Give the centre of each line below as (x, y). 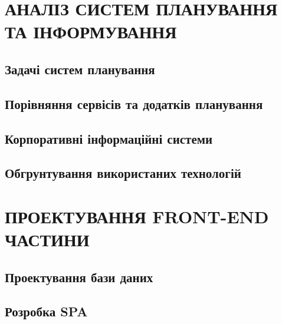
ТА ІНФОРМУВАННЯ (91, 32)
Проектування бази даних (79, 277)
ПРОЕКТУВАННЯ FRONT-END (137, 216)
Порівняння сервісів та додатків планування (134, 103)
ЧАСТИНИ (47, 239)
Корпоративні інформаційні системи (109, 138)
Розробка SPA (46, 311)
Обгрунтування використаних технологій (123, 173)
